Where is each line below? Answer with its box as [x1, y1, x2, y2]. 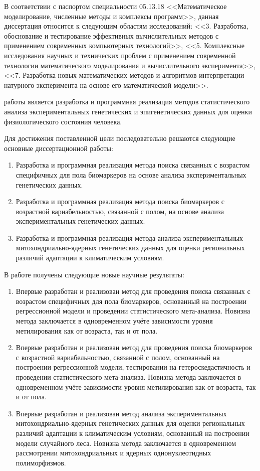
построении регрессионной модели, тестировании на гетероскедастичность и [16, 362, 250, 372]
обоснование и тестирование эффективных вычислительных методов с [4, 30, 219, 41]
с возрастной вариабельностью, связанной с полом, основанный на [16, 352, 220, 362]
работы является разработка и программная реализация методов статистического [4, 96, 250, 107]
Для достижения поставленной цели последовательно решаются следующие [4, 133, 235, 143]
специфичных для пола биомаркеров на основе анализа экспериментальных [16, 169, 246, 180]
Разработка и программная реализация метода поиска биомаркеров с [16, 196, 224, 207]
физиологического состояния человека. [4, 116, 122, 126]
